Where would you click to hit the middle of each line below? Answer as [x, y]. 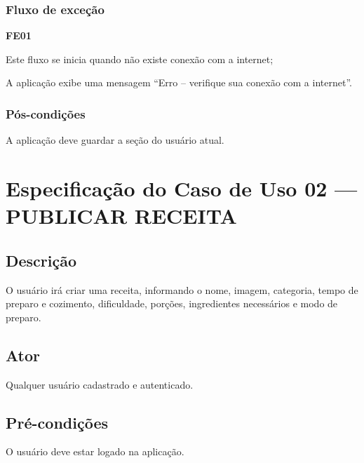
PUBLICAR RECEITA [121, 216]
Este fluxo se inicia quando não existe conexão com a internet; [140, 59]
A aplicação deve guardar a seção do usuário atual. [115, 140]
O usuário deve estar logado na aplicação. [95, 451]
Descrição [41, 260]
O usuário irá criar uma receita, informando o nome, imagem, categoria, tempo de [182, 289]
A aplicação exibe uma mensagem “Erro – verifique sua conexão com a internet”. [179, 82]
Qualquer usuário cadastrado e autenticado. [100, 384]
